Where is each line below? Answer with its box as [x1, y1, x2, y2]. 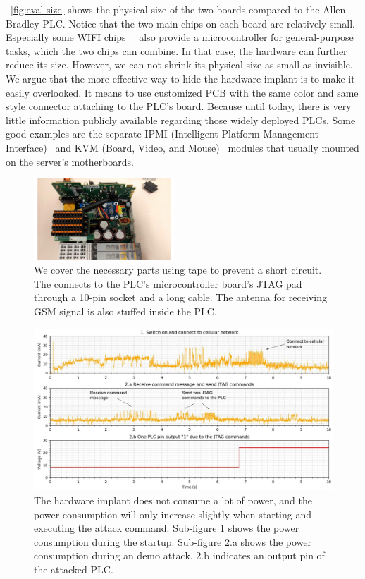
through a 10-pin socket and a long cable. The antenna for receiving [34, 290, 327, 305]
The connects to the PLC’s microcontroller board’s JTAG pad [34, 276, 302, 291]
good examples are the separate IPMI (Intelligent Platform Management [6, 126, 318, 141]
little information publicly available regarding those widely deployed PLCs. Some [6, 112, 356, 127]
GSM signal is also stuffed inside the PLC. [34, 304, 217, 318]
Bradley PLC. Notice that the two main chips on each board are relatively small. [6, 16, 355, 30]
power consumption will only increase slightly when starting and [34, 506, 312, 521]
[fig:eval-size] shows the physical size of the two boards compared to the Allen [11, 2, 346, 16]
